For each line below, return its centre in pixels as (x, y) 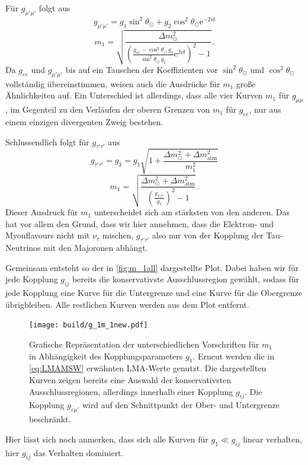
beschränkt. (50, 419)
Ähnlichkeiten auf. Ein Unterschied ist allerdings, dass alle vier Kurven (134, 95)
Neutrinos (23, 248)
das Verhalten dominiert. (78, 452)
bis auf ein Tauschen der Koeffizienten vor (142, 69)
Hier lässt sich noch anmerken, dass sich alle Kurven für (107, 439)
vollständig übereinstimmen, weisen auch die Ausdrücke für (113, 83)
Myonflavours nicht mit (48, 235)
